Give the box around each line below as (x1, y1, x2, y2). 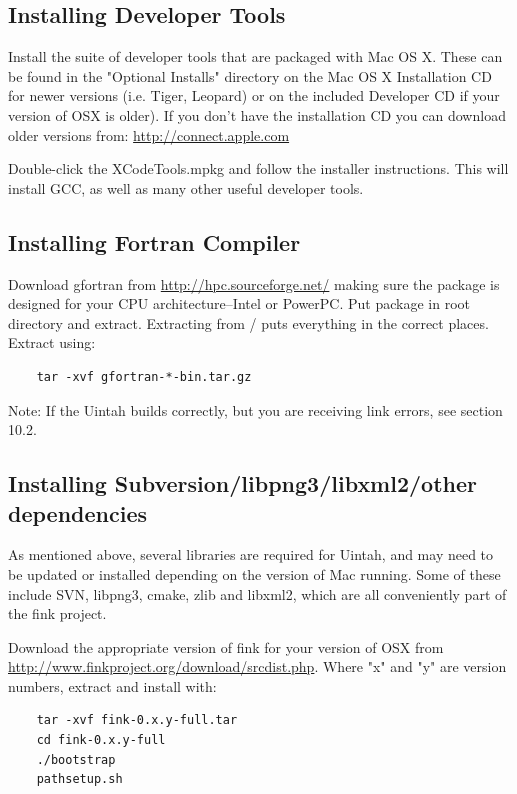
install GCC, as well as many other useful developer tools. (8, 177, 364, 198)
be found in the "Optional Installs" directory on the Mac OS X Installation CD (8, 65, 492, 86)
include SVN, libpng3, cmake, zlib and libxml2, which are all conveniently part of (8, 583, 507, 604)
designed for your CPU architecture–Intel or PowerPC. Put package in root (8, 293, 470, 314)
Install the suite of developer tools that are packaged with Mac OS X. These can (8, 46, 503, 67)
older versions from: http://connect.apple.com (8, 124, 290, 145)
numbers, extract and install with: (8, 675, 217, 696)
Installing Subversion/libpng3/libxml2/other (8, 468, 477, 499)
